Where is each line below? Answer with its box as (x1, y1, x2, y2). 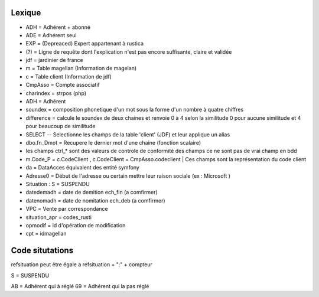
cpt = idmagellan (25, 230, 67, 237)
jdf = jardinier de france (25, 57, 83, 64)
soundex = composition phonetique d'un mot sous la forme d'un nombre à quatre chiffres (25, 106, 244, 113)
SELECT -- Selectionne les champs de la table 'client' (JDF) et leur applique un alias (25, 130, 230, 138)
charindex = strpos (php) (25, 89, 87, 97)
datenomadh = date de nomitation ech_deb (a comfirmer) (25, 197, 165, 204)
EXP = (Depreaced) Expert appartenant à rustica (25, 40, 144, 47)
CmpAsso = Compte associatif (25, 81, 100, 89)
